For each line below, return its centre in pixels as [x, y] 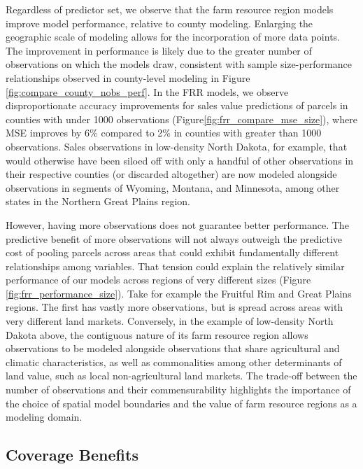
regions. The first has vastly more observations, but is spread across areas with [175, 307]
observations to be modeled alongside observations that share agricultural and [173, 348]
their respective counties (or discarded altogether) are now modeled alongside [171, 174]
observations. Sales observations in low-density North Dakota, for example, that [177, 146]
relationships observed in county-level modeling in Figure [128, 77]
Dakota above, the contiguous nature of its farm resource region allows [157, 334]
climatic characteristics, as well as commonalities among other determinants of [174, 362]
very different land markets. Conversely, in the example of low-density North [170, 321]
